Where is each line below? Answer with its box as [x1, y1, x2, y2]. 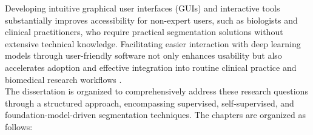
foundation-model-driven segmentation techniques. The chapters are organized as [5, 108, 306, 121]
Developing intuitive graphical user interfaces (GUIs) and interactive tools [5, 2, 280, 14]
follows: [5, 120, 33, 133]
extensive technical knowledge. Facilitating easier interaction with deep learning [5, 37, 301, 50]
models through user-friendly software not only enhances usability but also [5, 49, 282, 62]
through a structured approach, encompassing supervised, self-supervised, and [5, 96, 294, 109]
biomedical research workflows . [5, 73, 122, 85]
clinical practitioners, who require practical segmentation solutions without [5, 25, 283, 38]
